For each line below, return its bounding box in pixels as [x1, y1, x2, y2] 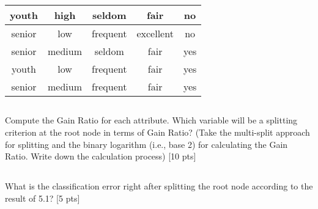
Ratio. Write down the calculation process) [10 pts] [5, 150, 196, 163]
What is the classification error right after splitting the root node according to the [5, 180, 313, 193]
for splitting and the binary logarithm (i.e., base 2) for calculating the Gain [5, 137, 288, 150]
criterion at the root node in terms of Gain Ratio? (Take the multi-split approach [5, 125, 310, 138]
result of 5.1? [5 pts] [5, 191, 80, 204]
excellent [136, 26, 174, 40]
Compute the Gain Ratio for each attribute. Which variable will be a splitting [5, 114, 298, 127]
